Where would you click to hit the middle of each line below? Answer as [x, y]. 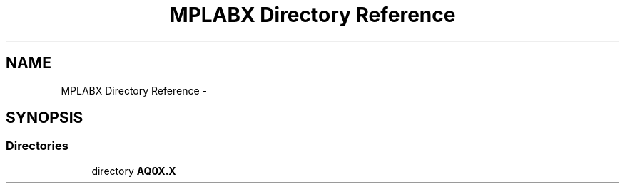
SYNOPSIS [45, 118]
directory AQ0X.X [134, 171]
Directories [37, 146]
